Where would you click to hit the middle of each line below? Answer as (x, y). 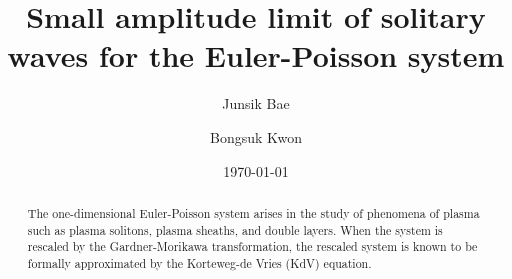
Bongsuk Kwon (256, 136)
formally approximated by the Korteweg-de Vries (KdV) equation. (199, 262)
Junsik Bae (256, 103)
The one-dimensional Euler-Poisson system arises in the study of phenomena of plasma (253, 212)
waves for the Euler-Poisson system (256, 55)
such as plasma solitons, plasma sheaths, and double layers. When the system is (235, 229)
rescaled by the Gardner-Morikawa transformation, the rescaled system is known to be (252, 246)
